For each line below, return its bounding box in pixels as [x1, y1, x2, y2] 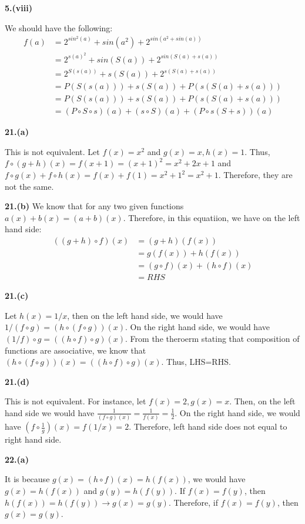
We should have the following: [5, 21, 113, 34]
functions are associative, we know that [5, 344, 146, 356]
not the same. [5, 180, 54, 192]
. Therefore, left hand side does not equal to [129, 420, 287, 433]
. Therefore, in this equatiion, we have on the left [123, 211, 300, 223]
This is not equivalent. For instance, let [5, 395, 146, 407]
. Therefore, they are [218, 169, 293, 181]
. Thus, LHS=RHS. [161, 355, 231, 368]
